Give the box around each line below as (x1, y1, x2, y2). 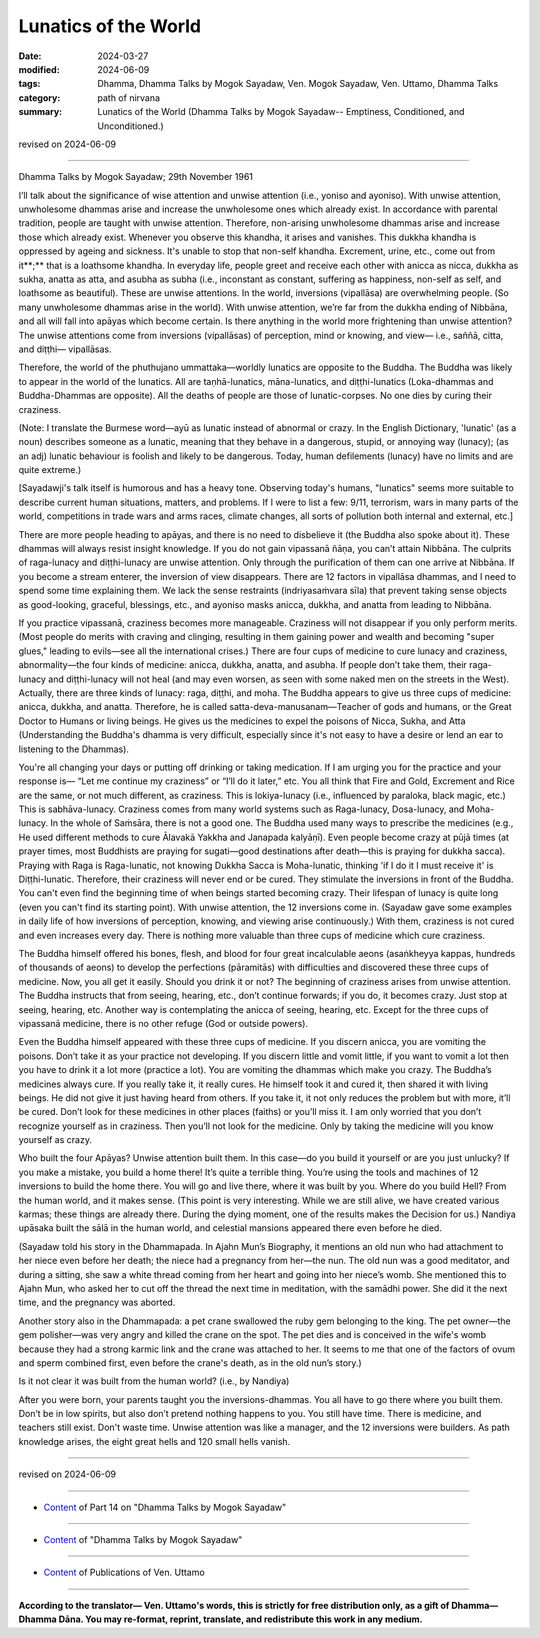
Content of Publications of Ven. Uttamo (43, 1566, 205, 1579)
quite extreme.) (18, 464, 82, 476)
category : (18, 91, 61, 104)
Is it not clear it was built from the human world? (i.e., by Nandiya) (18, 1375, 290, 1387)
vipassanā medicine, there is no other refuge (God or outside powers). (18, 1017, 309, 1029)
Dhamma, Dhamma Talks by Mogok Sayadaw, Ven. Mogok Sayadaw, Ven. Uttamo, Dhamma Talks (97, 78, 499, 90)
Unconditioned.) (97, 120, 164, 132)
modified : (18, 63, 60, 75)
